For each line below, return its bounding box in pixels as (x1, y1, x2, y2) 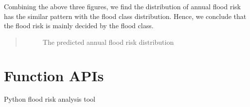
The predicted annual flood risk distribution (42, 36, 174, 47)
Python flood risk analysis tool (4, 93, 95, 104)
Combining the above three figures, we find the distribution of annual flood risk (4, 1, 241, 11)
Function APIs (4, 65, 104, 85)
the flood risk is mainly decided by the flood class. (4, 20, 154, 31)
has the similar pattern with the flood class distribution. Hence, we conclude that (4, 11, 247, 21)
